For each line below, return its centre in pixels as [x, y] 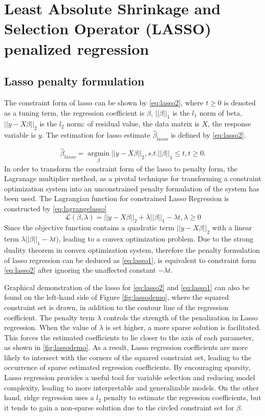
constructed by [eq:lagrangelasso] [56, 208]
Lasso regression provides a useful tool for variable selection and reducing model [130, 377]
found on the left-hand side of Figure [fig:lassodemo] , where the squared [117, 297]
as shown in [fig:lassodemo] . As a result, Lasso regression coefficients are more [126, 347]
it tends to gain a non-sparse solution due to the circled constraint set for [119, 407]
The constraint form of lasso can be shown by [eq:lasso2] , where [104, 102]
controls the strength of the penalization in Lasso [181, 317]
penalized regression [77, 48]
